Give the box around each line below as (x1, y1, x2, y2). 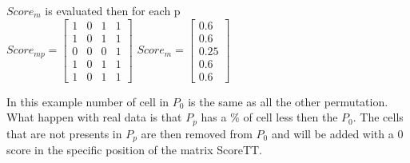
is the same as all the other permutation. (188, 93, 388, 109)
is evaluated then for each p (45, 2, 181, 18)
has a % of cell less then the (201, 109, 338, 125)
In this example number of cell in (6, 93, 169, 109)
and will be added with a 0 (271, 125, 404, 141)
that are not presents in (6, 125, 122, 141)
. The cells (352, 109, 404, 125)
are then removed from (141, 125, 253, 141)
